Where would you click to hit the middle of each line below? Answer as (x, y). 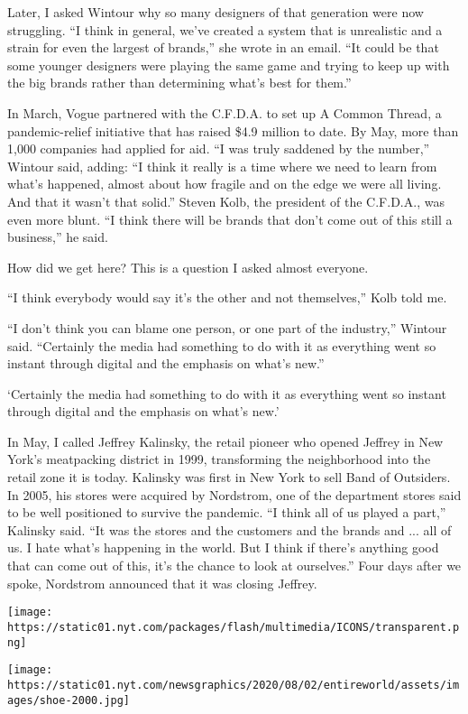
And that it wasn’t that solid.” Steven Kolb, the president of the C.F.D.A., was (226, 201)
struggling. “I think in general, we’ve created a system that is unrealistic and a (225, 29)
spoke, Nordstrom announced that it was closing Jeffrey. (162, 583)
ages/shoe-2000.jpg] (69, 700)
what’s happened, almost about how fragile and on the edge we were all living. (225, 184)
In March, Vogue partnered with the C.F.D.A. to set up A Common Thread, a (225, 112)
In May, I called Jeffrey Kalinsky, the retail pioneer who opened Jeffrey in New (225, 441)
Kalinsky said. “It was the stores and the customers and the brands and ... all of (229, 529)
